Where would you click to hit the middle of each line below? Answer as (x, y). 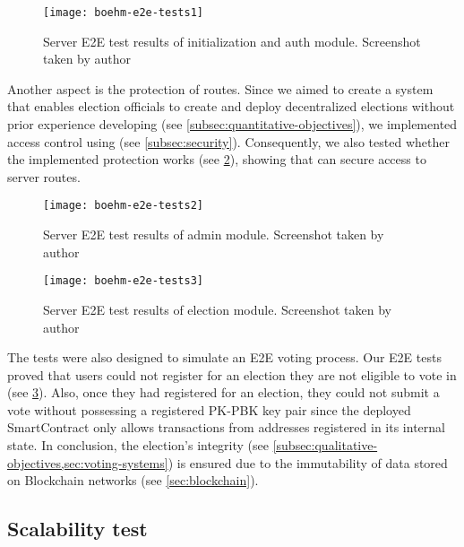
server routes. (44, 176)
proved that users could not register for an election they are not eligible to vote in (232, 374)
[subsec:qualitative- (325, 445)
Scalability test (77, 529)
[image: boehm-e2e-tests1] (123, 13)
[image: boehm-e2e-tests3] (123, 281)
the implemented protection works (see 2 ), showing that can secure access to (217, 159)
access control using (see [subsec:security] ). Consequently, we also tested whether (228, 141)
